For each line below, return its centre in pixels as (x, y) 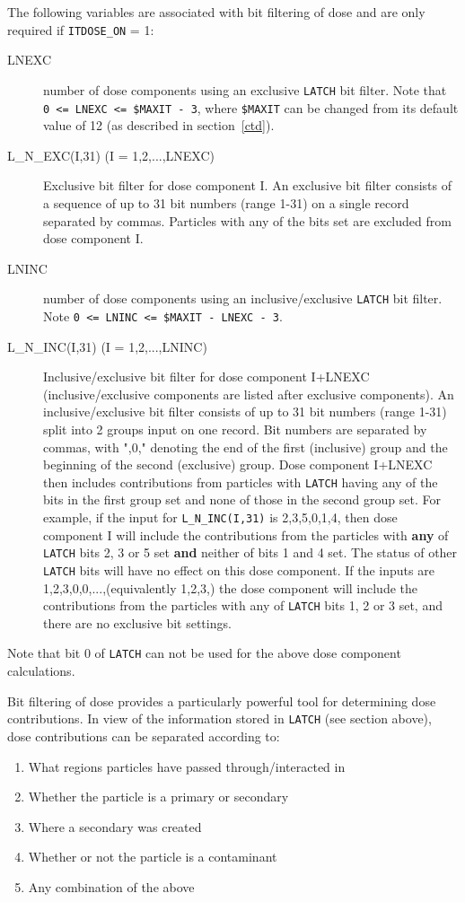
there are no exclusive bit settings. (137, 622)
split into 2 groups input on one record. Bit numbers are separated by (235, 429)
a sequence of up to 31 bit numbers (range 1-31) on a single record (226, 202)
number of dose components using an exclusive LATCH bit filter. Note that (245, 89)
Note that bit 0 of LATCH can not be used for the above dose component (204, 653)
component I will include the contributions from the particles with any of (246, 534)
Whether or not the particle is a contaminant (153, 857)
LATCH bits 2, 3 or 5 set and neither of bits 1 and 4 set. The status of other (250, 552)
